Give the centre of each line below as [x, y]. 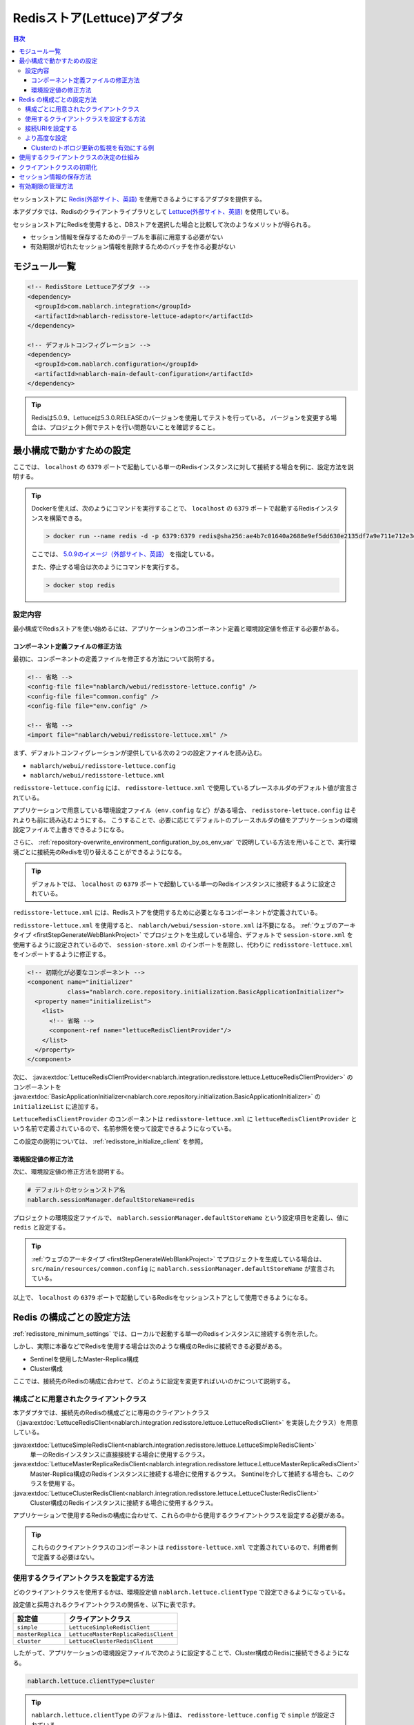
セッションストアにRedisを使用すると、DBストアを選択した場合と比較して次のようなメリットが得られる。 [164, 224]
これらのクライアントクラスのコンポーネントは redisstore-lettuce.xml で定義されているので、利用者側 [185, 1547]
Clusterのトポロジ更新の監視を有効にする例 [93, 148]
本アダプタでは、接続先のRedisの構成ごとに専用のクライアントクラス [111, 1413]
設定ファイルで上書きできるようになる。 [70, 830]
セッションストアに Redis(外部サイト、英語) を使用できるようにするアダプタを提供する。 [139, 199]
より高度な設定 [46, 138]
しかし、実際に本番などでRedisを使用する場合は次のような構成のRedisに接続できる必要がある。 [149, 1346]
